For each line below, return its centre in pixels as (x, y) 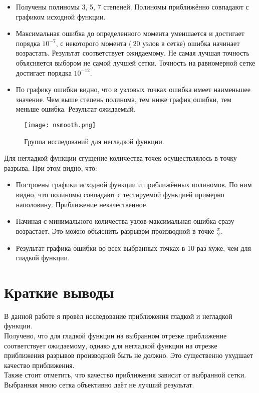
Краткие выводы (59, 292)
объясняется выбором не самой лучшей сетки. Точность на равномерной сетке (136, 62)
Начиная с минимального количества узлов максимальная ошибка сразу (125, 221)
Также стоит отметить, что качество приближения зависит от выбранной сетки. (125, 375)
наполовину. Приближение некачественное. (82, 204)
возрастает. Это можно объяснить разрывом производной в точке (115, 231)
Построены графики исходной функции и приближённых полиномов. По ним (134, 184)
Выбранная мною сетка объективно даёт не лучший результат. (99, 385)
